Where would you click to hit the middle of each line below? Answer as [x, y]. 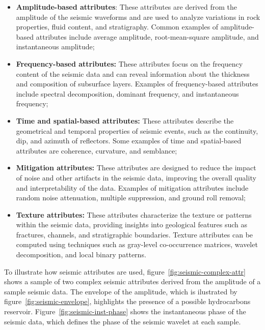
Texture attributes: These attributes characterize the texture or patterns [134, 214]
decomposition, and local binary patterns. [81, 254]
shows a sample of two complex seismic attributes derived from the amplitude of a [132, 281]
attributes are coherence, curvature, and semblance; [97, 150]
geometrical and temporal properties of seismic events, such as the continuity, [137, 130]
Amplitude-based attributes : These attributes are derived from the [126, 7]
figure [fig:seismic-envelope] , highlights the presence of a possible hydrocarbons [127, 301]
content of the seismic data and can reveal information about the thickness [133, 73]
